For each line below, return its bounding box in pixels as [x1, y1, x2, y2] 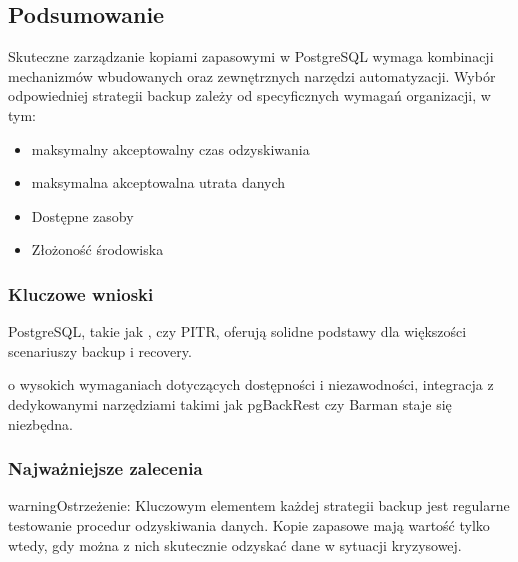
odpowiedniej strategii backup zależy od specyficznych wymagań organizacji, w [8, 85, 491, 106]
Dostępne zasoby [31, 205, 134, 226]
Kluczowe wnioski [8, 281, 154, 306]
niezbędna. [8, 413, 73, 434]
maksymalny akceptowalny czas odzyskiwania [31, 138, 310, 159]
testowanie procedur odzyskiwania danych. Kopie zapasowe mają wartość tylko [8, 514, 490, 535]
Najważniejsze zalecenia [8, 456, 203, 481]
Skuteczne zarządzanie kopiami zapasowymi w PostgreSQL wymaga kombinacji [8, 46, 494, 67]
